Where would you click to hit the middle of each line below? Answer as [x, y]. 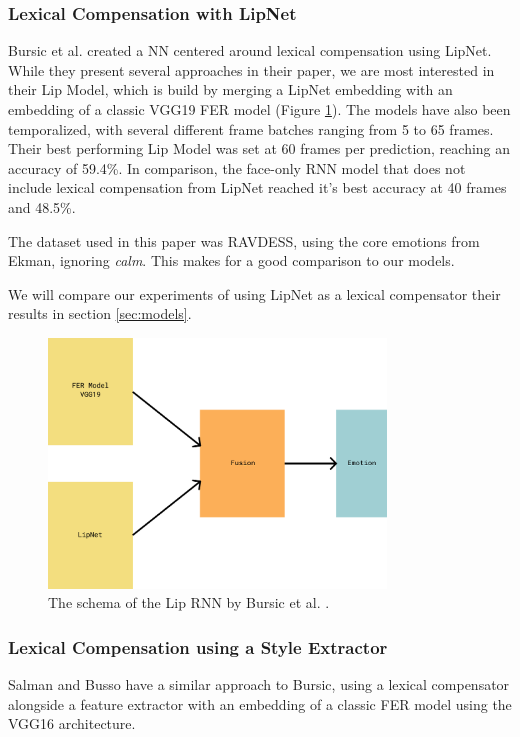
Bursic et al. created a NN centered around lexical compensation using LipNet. [250, 50]
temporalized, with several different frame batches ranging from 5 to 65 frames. [251, 128]
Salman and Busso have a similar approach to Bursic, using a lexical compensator [259, 684]
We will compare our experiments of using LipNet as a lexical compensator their [254, 293]
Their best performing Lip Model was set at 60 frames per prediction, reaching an [259, 148]
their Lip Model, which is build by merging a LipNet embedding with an [230, 89]
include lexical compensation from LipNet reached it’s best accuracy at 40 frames [257, 187]
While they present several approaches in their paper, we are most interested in [251, 69]
